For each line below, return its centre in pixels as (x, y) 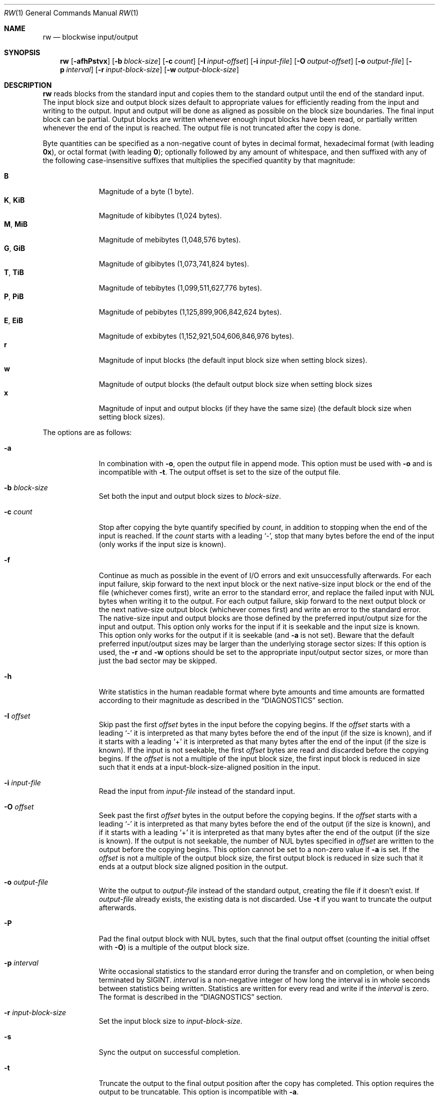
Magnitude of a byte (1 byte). (146, 191)
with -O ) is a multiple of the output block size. (174, 947)
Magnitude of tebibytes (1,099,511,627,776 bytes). (180, 288)
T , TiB (14, 272)
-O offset (19, 807)
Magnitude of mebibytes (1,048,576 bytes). (170, 240)
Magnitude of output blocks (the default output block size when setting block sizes (236, 384)
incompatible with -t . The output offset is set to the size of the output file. (220, 472)
